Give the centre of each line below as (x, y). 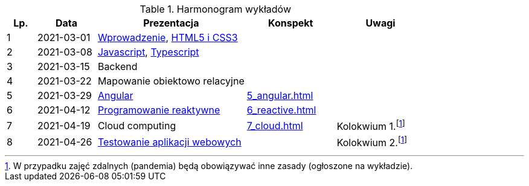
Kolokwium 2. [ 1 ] (372, 142)
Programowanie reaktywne (159, 110)
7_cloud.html (275, 125)
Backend (117, 66)
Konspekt (291, 23)
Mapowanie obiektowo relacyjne (171, 81)
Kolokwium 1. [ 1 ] (371, 126)
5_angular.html (280, 95)
